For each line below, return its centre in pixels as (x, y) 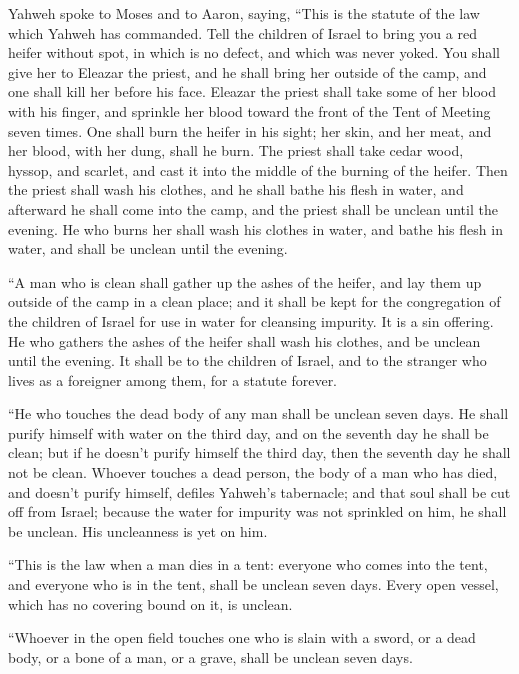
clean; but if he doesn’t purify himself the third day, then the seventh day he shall (259, 452)
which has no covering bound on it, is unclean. (150, 603)
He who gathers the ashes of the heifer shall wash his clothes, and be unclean (244, 340)
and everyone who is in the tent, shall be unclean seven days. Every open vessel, (253, 584)
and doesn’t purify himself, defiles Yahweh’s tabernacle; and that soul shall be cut (259, 491)
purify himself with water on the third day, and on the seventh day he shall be (248, 432)
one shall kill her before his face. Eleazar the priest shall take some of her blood (252, 91)
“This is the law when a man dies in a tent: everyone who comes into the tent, (248, 564)
